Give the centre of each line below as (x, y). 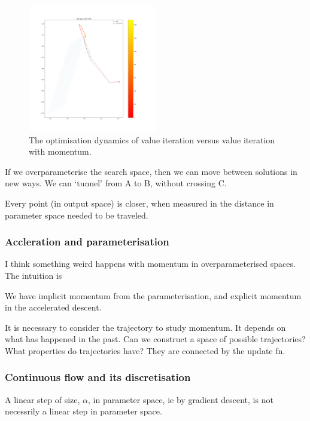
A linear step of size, (42, 399)
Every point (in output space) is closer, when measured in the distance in (139, 203)
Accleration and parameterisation (87, 242)
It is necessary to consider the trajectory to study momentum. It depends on (145, 327)
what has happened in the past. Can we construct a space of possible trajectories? (155, 339)
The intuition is (34, 275)
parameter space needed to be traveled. (77, 215)
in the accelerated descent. (53, 307)
